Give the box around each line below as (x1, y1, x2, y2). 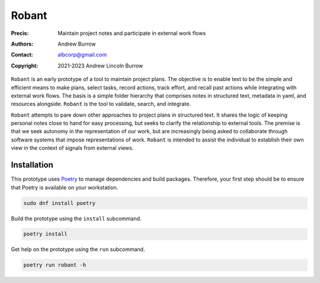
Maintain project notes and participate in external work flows (57, 30, 206, 37)
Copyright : (11, 62, 39, 69)
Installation (11, 160, 53, 170)
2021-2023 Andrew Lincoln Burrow (57, 62, 143, 69)
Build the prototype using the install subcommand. (11, 215, 142, 222)
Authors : (11, 40, 34, 47)
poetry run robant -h (23, 262, 87, 269)
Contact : (11, 51, 34, 59)
